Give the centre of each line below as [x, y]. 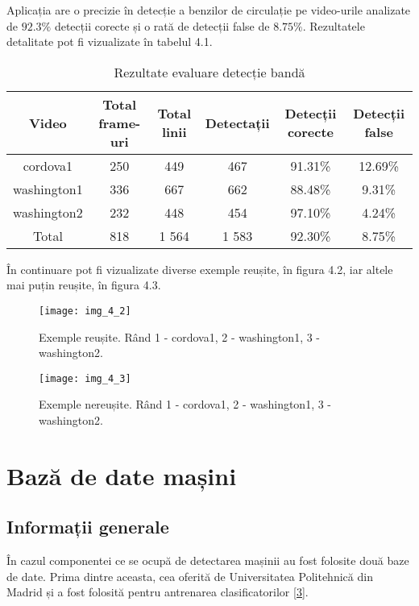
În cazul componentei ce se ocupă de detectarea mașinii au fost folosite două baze [208, 560]
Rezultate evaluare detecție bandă [209, 72]
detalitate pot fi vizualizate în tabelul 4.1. [110, 42]
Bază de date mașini [122, 475]
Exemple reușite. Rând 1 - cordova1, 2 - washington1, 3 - [180, 336]
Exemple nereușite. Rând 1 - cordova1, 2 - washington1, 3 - [185, 404]
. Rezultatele [334, 25]
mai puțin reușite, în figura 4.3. [84, 285]
